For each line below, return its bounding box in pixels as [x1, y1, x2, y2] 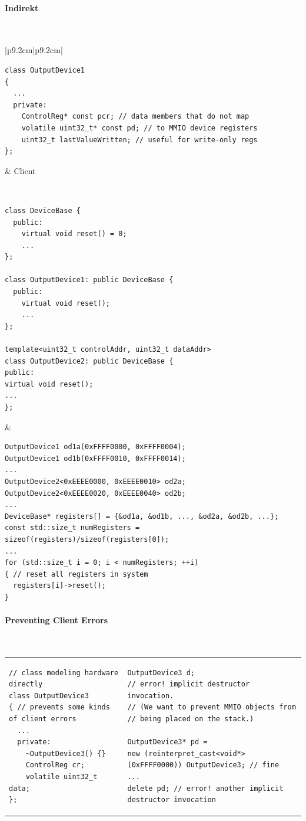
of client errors [9, 715, 76, 724]
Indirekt [5, 1, 39, 14]
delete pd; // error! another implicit [127, 784, 284, 793]
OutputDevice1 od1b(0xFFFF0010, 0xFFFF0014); [5, 454, 186, 463]
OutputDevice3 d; [127, 668, 195, 677]
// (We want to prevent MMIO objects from [127, 703, 296, 712]
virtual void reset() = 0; [21, 230, 127, 238]
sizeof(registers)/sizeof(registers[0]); [5, 535, 169, 544]
